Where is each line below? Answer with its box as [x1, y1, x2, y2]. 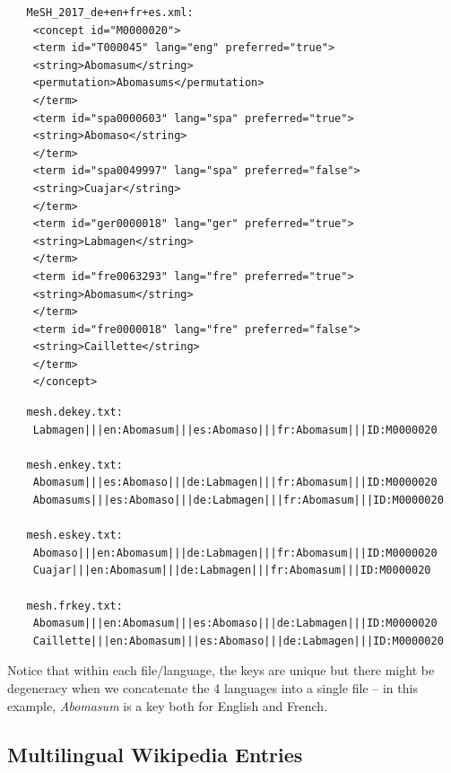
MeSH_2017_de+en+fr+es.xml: [26, 6, 194, 19]
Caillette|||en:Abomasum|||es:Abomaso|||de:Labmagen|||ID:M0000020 [32, 634, 444, 647]
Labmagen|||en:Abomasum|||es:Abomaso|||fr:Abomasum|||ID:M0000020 [32, 423, 438, 436]
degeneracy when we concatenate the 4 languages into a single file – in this [7, 678, 418, 697]
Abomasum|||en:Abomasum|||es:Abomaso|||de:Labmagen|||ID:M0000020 [32, 617, 438, 630]
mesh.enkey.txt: [26, 458, 123, 471]
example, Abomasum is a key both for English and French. [7, 696, 328, 715]
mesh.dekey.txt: [26, 406, 123, 419]
